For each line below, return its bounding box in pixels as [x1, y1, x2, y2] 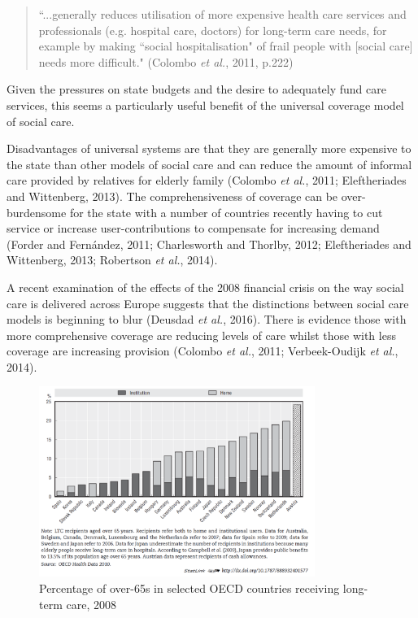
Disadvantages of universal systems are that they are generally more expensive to [7, 140, 411, 157]
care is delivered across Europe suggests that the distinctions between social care [7, 294, 409, 311]
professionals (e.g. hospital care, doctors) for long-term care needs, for [38, 21, 387, 38]
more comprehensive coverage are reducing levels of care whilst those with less [7, 326, 396, 343]
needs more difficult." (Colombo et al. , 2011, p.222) [38, 53, 294, 70]
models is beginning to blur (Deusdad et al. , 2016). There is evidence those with [7, 311, 407, 328]
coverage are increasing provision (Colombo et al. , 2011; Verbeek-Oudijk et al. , [7, 342, 398, 359]
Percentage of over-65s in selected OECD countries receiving [39, 579, 340, 596]
